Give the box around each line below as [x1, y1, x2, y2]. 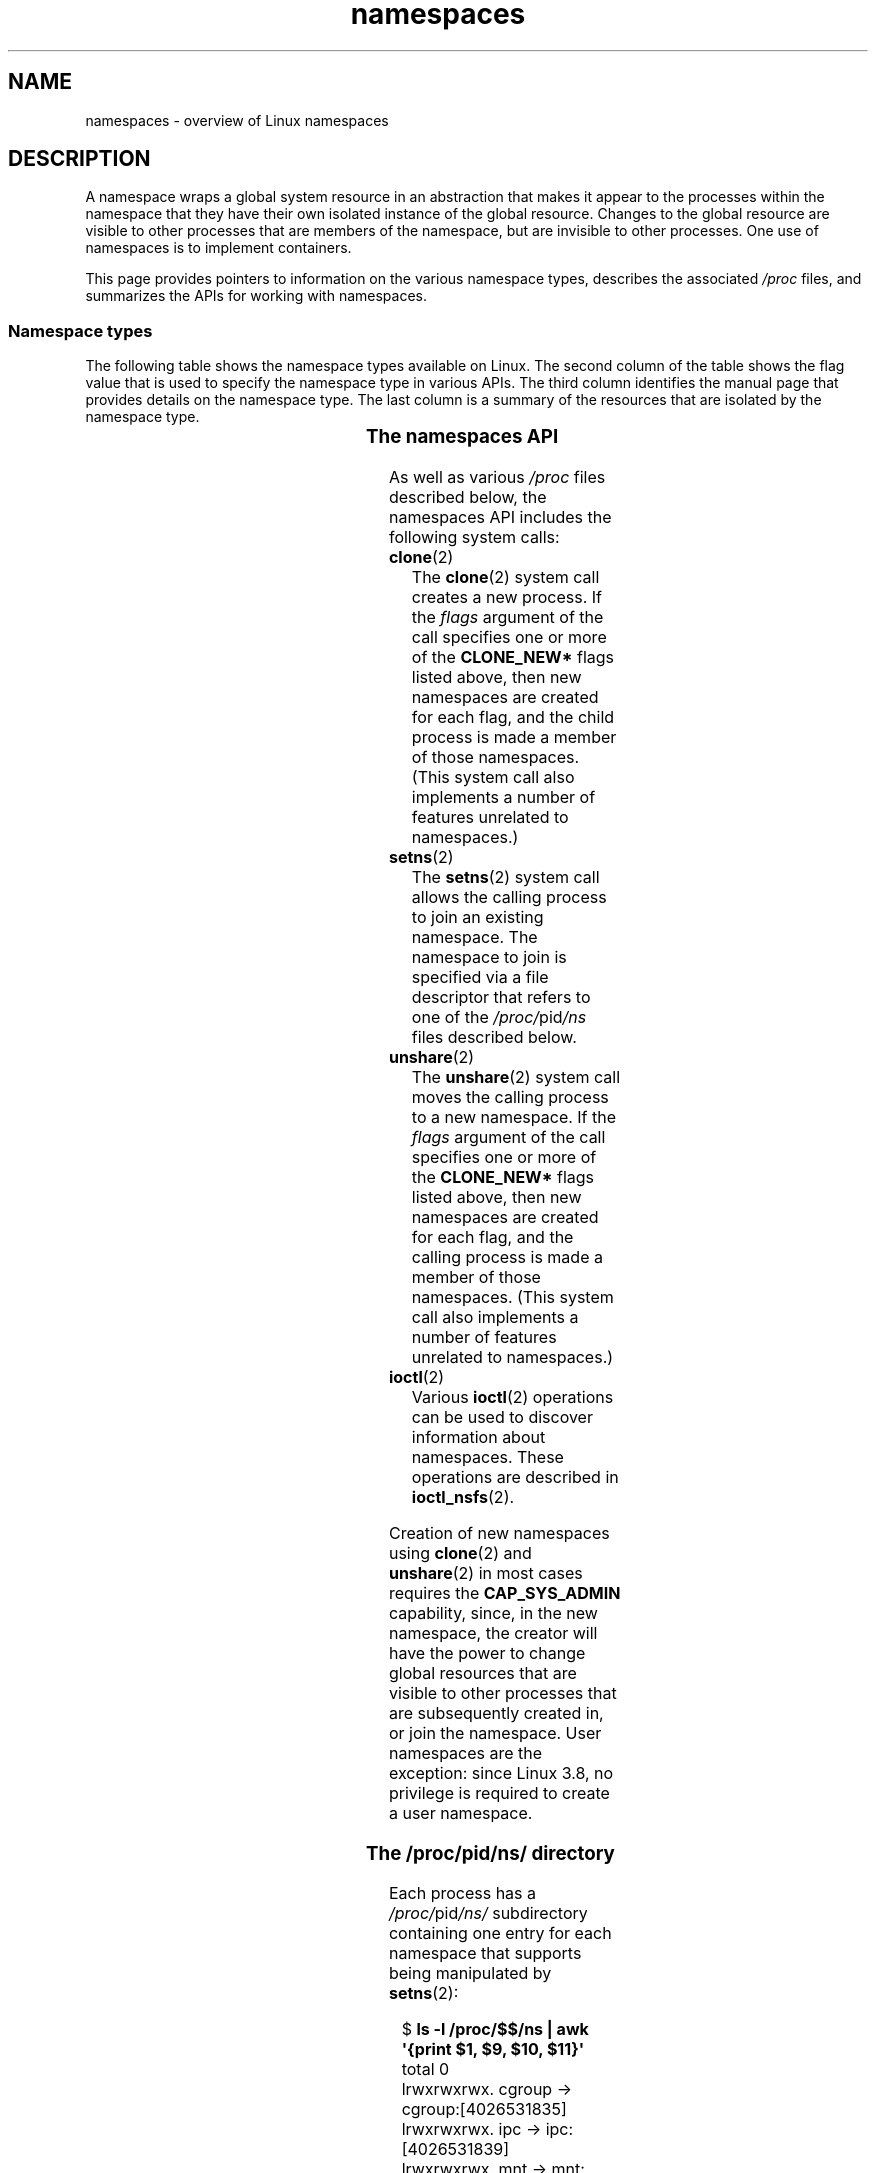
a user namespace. [388, 1802, 533, 1823]
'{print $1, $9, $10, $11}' [401, 2039, 585, 2060]
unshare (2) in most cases [388, 1562, 583, 1583]
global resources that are [388, 1662, 577, 1683]
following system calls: [388, 526, 560, 547]
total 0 [401, 2059, 450, 2080]
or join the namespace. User [388, 1722, 602, 1743]
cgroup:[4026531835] [401, 2099, 567, 2120]
